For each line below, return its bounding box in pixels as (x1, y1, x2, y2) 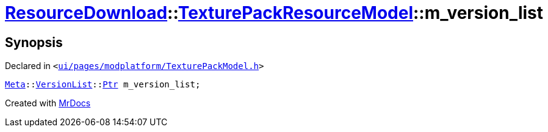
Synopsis (5, 34, 63, 50)
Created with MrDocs (5, 98, 91, 109)
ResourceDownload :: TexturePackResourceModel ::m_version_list (5, 2, 544, 23)
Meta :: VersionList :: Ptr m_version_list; (5, 79, 201, 90)
